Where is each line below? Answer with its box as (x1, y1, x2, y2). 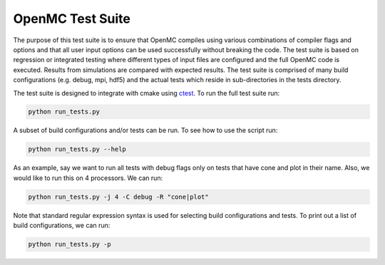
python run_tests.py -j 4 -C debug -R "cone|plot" (28, 193, 210, 201)
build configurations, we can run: (13, 221, 111, 230)
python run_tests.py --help (28, 145, 126, 154)
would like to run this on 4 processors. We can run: (13, 174, 163, 182)
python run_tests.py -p (28, 240, 112, 249)
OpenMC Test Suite (13, 11, 131, 26)
